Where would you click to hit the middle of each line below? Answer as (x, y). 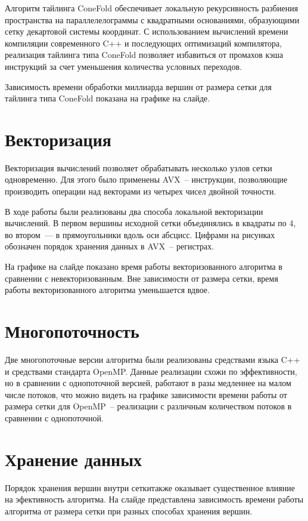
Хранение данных (74, 459)
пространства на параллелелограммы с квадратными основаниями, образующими (152, 19)
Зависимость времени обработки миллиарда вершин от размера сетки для (138, 86)
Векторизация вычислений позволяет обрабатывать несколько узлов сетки (139, 167)
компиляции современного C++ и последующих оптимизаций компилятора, (144, 43)
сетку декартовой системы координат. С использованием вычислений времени (147, 31)
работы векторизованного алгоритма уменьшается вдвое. (107, 290)
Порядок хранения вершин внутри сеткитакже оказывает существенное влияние (150, 487)
